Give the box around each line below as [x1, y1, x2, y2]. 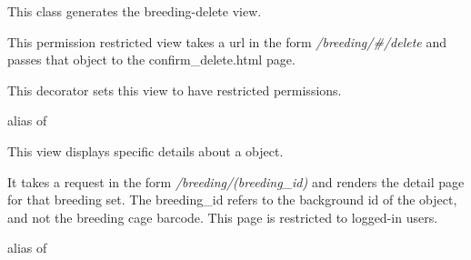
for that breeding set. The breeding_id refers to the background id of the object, [7, 190, 457, 209]
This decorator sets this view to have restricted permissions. [7, 80, 342, 99]
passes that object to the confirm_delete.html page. [7, 50, 296, 69]
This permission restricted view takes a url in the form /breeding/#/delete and [7, 32, 446, 51]
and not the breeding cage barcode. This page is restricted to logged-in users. [7, 207, 438, 226]
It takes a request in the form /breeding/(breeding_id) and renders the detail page [7, 172, 465, 191]
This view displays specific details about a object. [7, 141, 284, 160]
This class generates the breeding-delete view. [7, 2, 262, 20]
